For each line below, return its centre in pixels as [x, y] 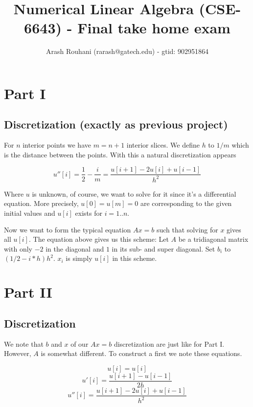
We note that [24, 343]
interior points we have [57, 145]
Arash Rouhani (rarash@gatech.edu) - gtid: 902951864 [127, 51]
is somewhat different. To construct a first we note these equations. [141, 353]
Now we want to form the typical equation [68, 229]
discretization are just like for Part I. [169, 343]
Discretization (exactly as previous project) [116, 124]
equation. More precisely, [41, 203]
